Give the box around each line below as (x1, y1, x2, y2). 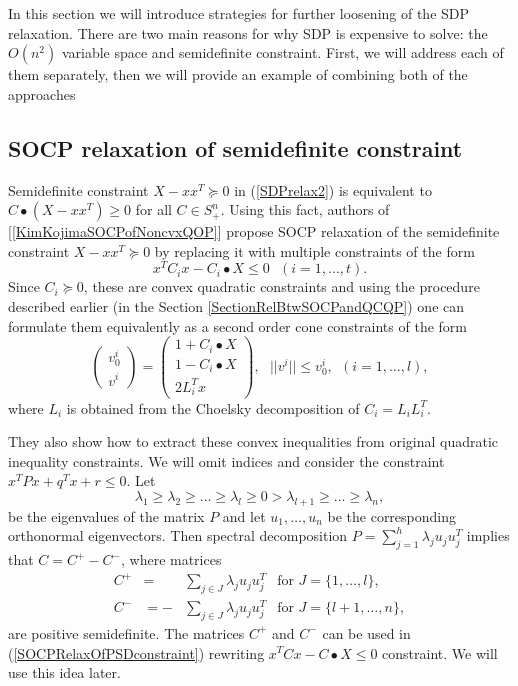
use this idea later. (8, 662, 121, 683)
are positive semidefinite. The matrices (8, 622, 245, 643)
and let (222, 505, 266, 526)
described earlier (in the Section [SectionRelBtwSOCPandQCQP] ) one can (8, 296, 465, 317)
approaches (8, 83, 76, 104)
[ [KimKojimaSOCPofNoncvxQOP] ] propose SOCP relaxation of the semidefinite (8, 221, 500, 242)
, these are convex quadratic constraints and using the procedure (83, 276, 480, 297)
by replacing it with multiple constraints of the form (154, 240, 475, 261)
